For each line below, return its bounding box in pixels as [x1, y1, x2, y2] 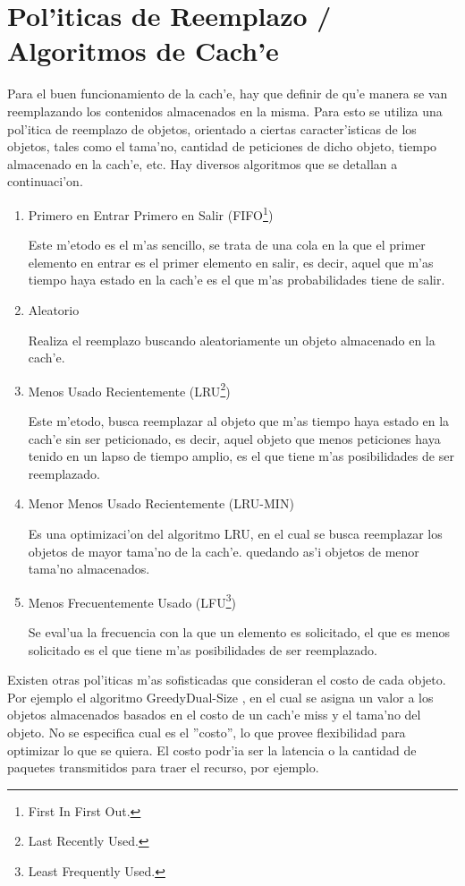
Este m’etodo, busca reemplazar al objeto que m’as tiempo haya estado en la [28, 411, 450, 430]
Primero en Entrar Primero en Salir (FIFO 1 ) [28, 202, 274, 224]
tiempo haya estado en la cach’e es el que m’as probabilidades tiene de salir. [28, 270, 445, 289]
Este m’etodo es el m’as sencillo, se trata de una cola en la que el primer [28, 235, 426, 254]
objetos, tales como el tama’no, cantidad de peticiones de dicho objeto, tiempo [7, 137, 437, 156]
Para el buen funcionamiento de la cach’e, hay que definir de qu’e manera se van [7, 84, 448, 103]
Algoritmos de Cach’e [7, 32, 279, 69]
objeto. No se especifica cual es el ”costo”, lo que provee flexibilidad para [7, 722, 406, 741]
